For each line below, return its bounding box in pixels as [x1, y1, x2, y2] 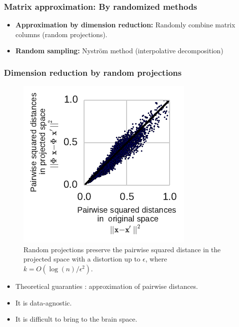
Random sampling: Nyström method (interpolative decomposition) [15, 45, 223, 56]
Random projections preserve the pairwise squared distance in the [23, 244, 221, 254]
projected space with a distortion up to [23, 254, 141, 264]
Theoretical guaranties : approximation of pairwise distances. [15, 281, 198, 291]
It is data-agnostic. [15, 297, 72, 307]
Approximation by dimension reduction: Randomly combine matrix [15, 20, 236, 30]
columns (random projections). [15, 29, 108, 39]
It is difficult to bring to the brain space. [15, 314, 137, 324]
